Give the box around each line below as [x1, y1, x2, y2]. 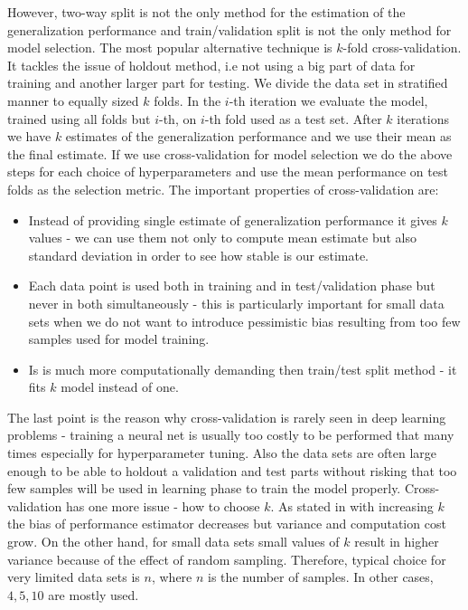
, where [151, 567, 192, 586]
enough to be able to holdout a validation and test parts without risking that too [7, 461, 457, 480]
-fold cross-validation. [342, 38, 462, 57]
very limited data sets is [7, 567, 140, 586]
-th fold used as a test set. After [204, 109, 382, 128]
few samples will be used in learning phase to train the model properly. [7, 479, 401, 498]
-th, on [159, 109, 197, 128]
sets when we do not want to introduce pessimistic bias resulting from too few [28, 311, 461, 330]
